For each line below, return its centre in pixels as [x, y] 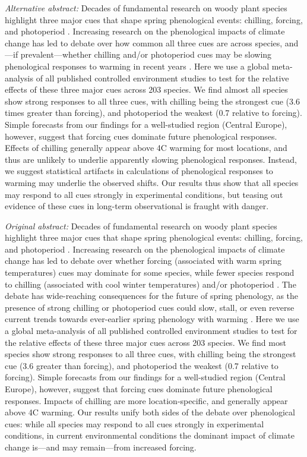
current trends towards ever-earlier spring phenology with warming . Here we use [152, 319]
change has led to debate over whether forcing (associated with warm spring [143, 261]
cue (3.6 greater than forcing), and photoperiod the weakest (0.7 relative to [142, 365]
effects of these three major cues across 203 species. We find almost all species [146, 89]
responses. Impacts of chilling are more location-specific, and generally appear [146, 400]
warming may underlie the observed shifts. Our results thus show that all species [152, 182]
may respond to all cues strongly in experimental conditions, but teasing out [144, 194]
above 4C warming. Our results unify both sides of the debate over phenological [150, 412]
